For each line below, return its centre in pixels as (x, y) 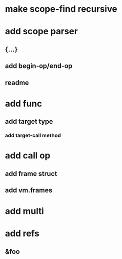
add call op (28, 156)
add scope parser (41, 32)
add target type (29, 121)
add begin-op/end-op (39, 66)
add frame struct (31, 174)
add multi (25, 211)
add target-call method (33, 135)
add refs (22, 234)
